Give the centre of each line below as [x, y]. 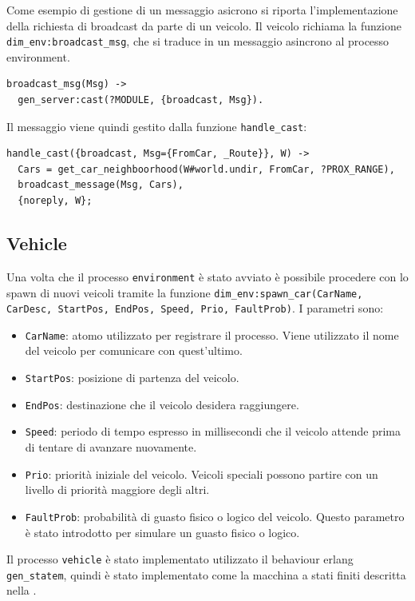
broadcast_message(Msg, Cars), [101, 185]
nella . [22, 590]
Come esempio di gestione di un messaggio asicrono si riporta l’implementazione [202, 10]
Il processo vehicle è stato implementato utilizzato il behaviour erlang [180, 559]
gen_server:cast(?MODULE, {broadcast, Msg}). [141, 100]
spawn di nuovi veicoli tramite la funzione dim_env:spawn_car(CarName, [185, 292]
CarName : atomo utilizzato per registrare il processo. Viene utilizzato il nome [212, 334]
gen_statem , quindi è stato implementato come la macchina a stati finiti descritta [206, 574]
